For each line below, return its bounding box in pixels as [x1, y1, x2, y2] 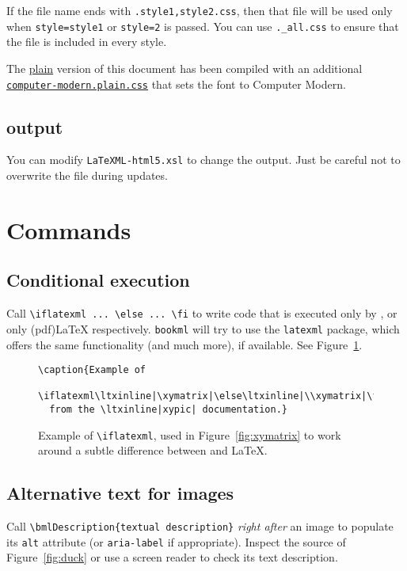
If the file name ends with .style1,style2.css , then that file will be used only [6, 2, 393, 18]
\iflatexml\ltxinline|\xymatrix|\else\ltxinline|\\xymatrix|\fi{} [38, 390, 396, 402]
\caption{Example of [38, 364, 146, 376]
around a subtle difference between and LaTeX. [38, 442, 268, 459]
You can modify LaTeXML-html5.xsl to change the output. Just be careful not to [6, 151, 401, 168]
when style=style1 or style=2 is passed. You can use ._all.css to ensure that [6, 17, 399, 34]
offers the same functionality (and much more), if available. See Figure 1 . [6, 336, 363, 352]
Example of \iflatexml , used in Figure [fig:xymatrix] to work [38, 426, 341, 443]
